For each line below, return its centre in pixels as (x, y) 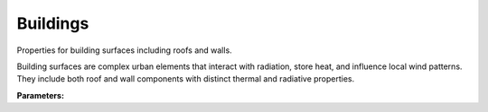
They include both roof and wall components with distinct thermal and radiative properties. (186, 79)
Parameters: (41, 95)
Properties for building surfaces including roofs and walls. (124, 50)
